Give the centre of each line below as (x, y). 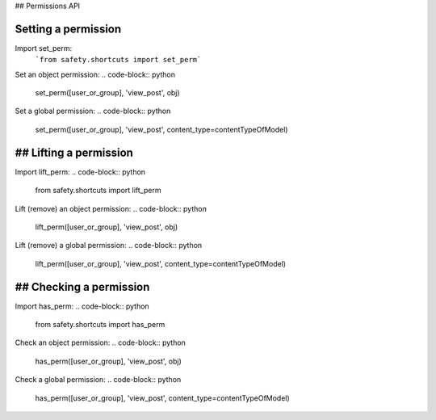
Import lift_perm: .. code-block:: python (80, 172)
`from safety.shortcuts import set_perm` (118, 60)
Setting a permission (68, 29)
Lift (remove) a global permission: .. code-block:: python (109, 246)
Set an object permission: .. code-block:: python (95, 74)
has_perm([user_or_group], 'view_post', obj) (108, 361)
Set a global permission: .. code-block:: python (93, 111)
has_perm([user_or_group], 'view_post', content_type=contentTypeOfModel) (162, 398)
